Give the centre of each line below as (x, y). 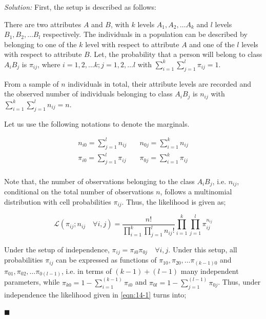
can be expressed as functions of (106, 260)
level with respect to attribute (132, 44)
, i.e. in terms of (87, 271)
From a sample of (32, 83)
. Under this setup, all (203, 249)
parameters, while (32, 282)
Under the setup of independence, (57, 249)
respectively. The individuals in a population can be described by (145, 34)
